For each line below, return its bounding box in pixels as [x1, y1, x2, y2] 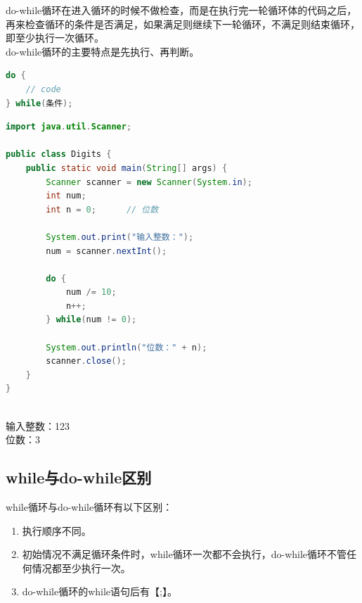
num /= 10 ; [65, 287, 117, 298]
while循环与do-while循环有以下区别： [6, 500, 173, 514]
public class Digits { [6, 149, 112, 160]
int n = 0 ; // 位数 [46, 204, 159, 215]
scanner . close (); [46, 356, 127, 367]
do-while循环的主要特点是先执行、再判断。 [6, 44, 200, 58]
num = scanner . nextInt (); [46, 246, 167, 256]
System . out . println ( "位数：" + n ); [46, 342, 207, 353]
